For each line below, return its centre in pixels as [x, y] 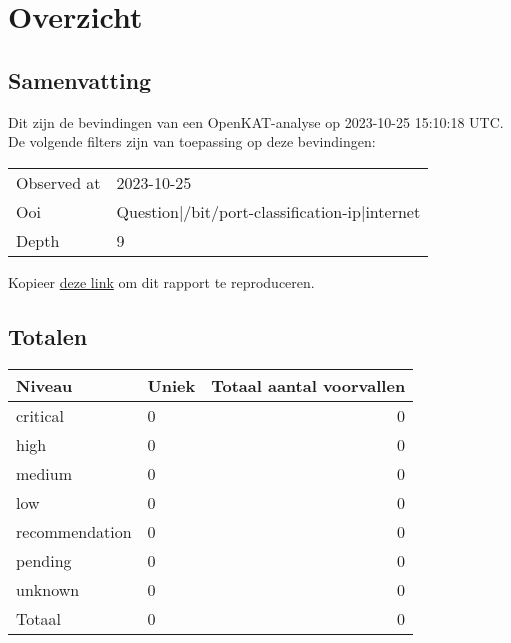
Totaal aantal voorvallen [308, 385]
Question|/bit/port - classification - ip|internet [268, 211]
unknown [48, 589]
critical [40, 415]
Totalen [48, 335]
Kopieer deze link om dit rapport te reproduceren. [161, 281]
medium [44, 473]
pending [44, 560]
